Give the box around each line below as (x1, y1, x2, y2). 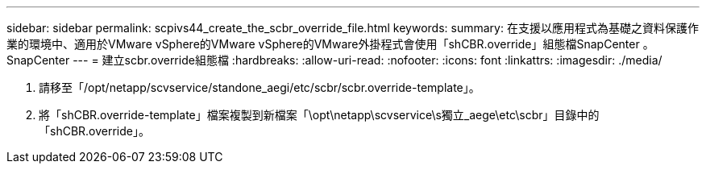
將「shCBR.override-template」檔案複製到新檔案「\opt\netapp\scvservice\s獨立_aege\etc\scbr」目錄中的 (39, 108, 600, 122)
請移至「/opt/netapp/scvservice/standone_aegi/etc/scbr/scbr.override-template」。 (39, 81, 480, 94)
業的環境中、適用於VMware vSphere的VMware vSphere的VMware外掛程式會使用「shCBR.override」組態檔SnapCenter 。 (6, 37, 654, 51)
